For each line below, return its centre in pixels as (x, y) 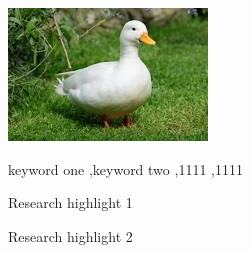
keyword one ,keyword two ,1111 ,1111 (125, 168)
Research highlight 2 (70, 235)
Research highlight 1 (70, 202)
